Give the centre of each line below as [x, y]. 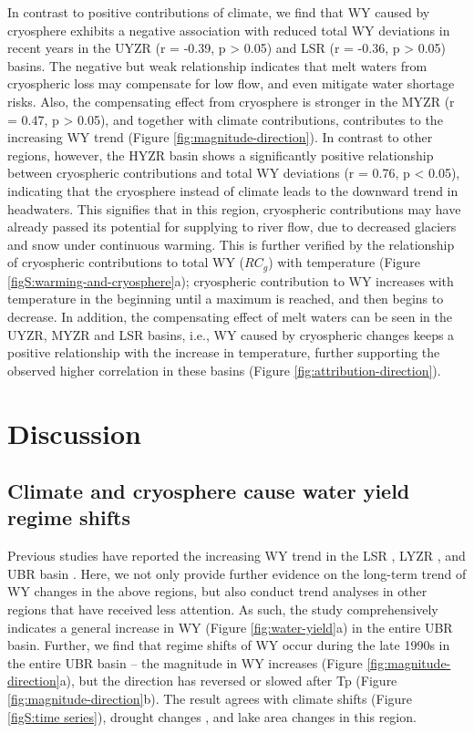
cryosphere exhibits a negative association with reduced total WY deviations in [229, 30]
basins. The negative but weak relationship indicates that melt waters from [217, 65]
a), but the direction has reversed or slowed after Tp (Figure [228, 681]
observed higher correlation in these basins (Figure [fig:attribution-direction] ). [224, 370]
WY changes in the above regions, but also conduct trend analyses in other [217, 591]
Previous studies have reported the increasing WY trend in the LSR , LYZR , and [237, 556]
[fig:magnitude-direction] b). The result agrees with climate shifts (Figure [210, 699]
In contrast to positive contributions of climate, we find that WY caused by [219, 12]
